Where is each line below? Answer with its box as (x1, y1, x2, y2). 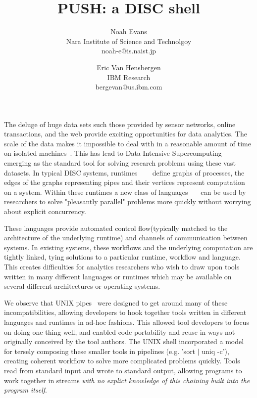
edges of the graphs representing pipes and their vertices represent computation (4, 177, 245, 187)
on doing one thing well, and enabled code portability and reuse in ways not (4, 326, 235, 337)
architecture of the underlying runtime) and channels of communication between (4, 232, 248, 243)
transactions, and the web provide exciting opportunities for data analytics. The (4, 129, 247, 139)
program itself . (4, 385, 47, 395)
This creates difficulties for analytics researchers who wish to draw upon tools (4, 262, 240, 271)
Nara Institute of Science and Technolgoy (66, 36, 192, 46)
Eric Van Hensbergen (97, 62, 161, 72)
